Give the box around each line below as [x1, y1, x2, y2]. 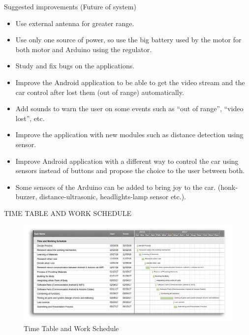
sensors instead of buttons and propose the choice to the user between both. [15, 165, 245, 176]
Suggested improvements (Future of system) [4, 1, 136, 11]
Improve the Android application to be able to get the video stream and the [15, 77, 245, 87]
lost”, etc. [15, 113, 45, 123]
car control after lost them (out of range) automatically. [15, 87, 184, 97]
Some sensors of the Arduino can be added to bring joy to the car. [15, 182, 216, 192]
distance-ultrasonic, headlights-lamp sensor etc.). [39, 191, 187, 202]
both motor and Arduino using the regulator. [15, 44, 152, 54]
